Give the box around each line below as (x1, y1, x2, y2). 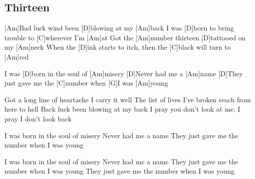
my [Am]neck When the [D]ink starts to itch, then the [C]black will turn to (4, 42, 231, 52)
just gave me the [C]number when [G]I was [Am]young (4, 78, 169, 88)
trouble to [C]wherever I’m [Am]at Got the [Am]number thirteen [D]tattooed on (4, 32, 246, 42)
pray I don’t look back (4, 113, 72, 123)
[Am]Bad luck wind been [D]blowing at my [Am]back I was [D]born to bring (4, 23, 234, 33)
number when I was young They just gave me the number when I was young (4, 166, 235, 176)
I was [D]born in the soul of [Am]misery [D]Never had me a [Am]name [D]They (4, 68, 243, 78)
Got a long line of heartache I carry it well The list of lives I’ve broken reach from (4, 94, 251, 104)
